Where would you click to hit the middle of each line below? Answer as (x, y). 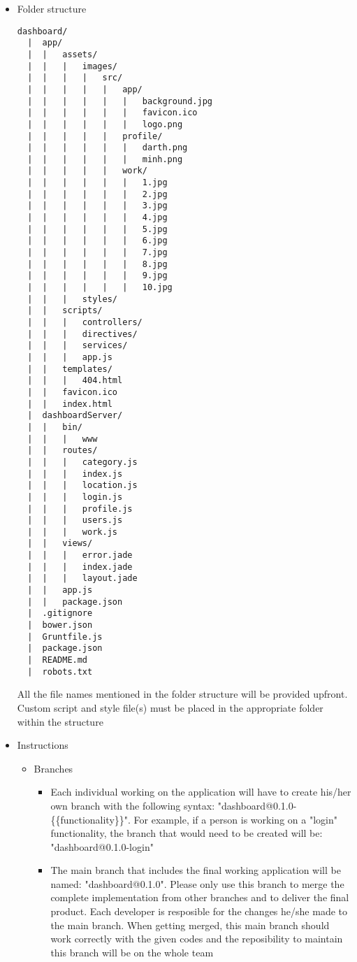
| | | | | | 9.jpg (97, 276)
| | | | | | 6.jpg (97, 241)
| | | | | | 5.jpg (97, 229)
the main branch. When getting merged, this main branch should (190, 925)
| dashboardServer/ (75, 416)
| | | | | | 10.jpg (100, 288)
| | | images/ (72, 66)
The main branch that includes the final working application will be (196, 870)
